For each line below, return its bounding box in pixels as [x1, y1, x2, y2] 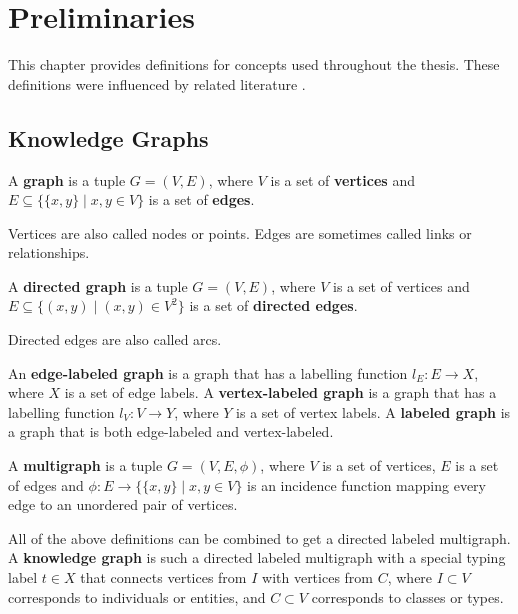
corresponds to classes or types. [311, 586, 504, 607]
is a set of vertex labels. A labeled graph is [236, 401, 511, 422]
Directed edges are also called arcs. [8, 329, 222, 350]
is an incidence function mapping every [247, 474, 486, 495]
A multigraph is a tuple [8, 455, 163, 476]
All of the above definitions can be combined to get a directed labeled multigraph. [8, 527, 511, 548]
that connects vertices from [80, 567, 247, 588]
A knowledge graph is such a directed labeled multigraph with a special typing [8, 547, 506, 568]
